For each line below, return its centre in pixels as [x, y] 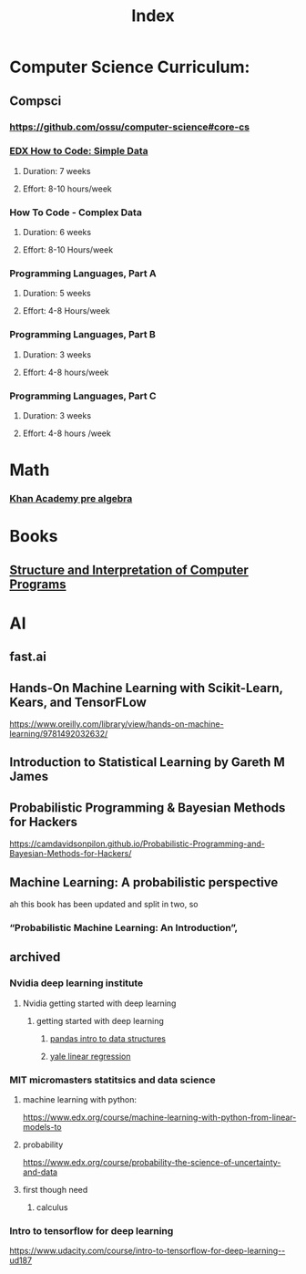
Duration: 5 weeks [56, 294]
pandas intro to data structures [108, 1038]
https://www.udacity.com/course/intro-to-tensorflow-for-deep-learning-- [148, 1251]
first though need [55, 1189]
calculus [52, 1207]
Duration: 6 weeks [57, 233]
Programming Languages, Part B [83, 335]
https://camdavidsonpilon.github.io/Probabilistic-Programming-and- [138, 844]
